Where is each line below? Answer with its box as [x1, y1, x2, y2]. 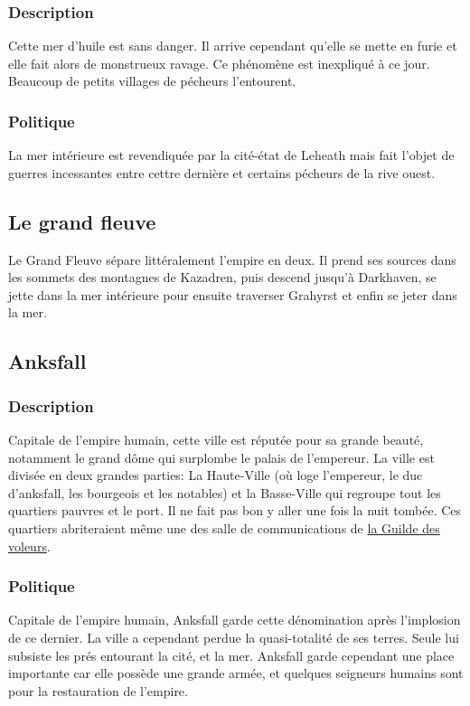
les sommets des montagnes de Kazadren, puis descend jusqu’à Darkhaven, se [8, 268, 437, 287]
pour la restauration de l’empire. [8, 681, 188, 700]
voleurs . [8, 536, 51, 555]
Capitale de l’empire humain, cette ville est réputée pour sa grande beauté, [8, 429, 424, 448]
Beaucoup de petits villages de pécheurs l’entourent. [8, 71, 296, 90]
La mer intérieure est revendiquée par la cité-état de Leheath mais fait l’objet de [8, 146, 455, 165]
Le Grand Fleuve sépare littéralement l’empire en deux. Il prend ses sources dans [8, 249, 456, 268]
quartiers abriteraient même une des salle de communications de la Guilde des [8, 518, 440, 537]
